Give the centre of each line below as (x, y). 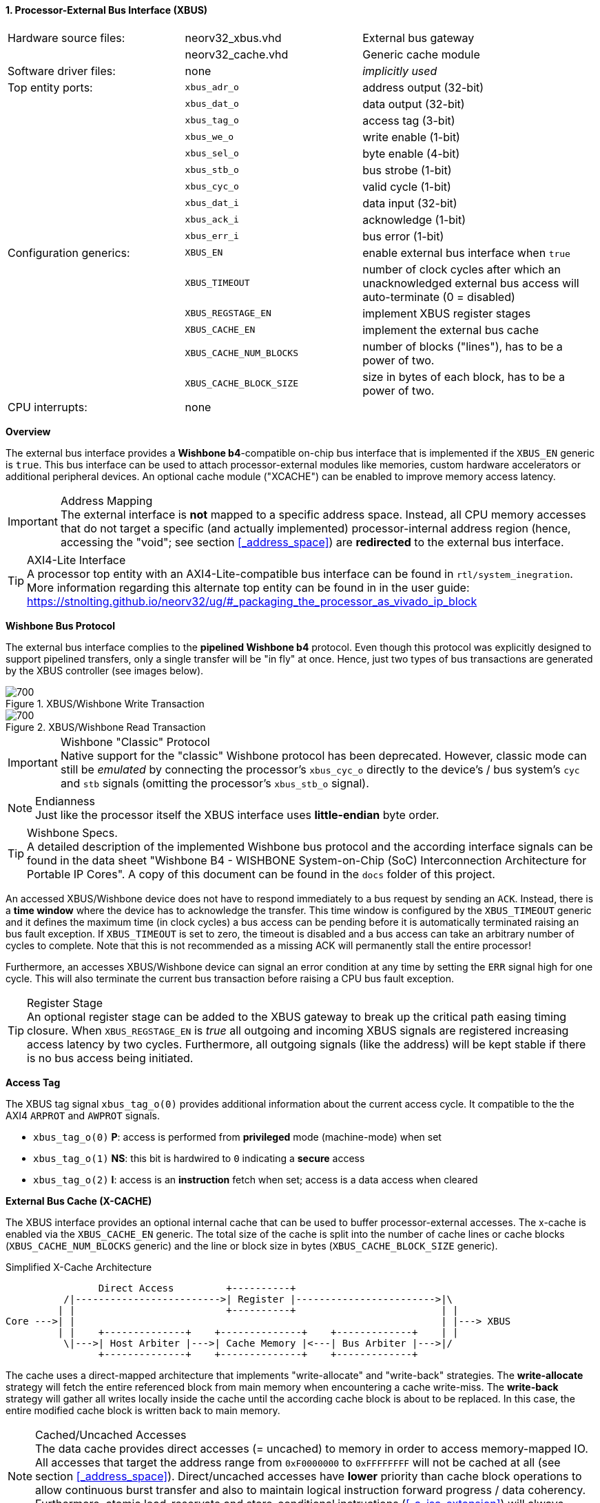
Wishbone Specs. (72, 832)
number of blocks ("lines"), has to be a (463, 346)
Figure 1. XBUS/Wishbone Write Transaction (105, 703)
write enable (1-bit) (411, 137)
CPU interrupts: (48, 407)
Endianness (65, 801)
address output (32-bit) (423, 87)
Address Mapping (106, 500)
